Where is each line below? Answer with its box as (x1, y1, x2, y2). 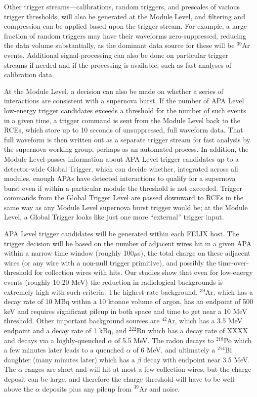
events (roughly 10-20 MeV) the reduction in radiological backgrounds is (4, 277, 223, 287)
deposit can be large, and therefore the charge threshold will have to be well (4, 373, 234, 384)
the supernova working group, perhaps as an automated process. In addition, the (4, 144, 249, 154)
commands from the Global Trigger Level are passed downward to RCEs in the (4, 192, 244, 203)
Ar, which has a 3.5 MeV (167, 315, 243, 326)
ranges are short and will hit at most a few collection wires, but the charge (25, 364, 252, 374)
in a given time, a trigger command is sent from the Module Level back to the (4, 115, 240, 125)
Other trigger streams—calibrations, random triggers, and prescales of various (4, 1, 240, 11)
